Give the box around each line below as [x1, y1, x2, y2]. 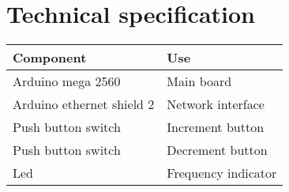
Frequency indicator [167, 164, 277, 183]
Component [13, 48, 87, 67]
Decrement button [167, 141, 268, 160]
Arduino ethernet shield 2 [13, 95, 155, 114]
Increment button [167, 118, 265, 137]
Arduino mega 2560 [13, 72, 121, 91]
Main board [167, 72, 232, 91]
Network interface [167, 95, 265, 114]
